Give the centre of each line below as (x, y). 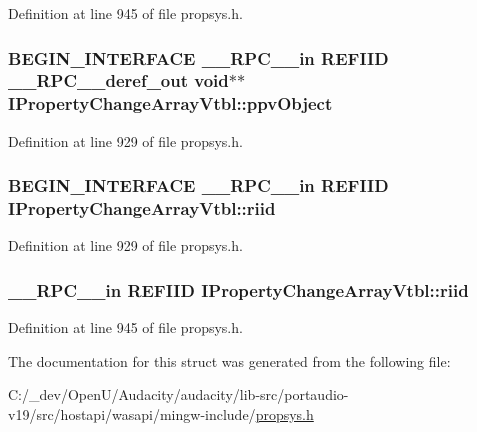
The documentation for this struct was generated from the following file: (229, 360)
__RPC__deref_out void (118, 80)
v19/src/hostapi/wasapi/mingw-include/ (132, 413)
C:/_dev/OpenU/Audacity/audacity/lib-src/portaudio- (178, 394)
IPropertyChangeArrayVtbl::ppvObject (170, 103)
